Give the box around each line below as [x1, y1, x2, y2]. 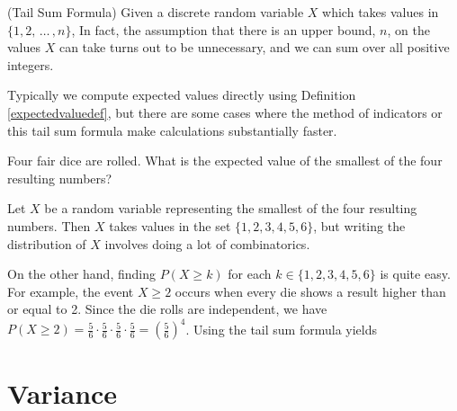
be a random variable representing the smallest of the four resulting [44, 199, 417, 218]
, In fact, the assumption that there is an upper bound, [71, 20, 376, 39]
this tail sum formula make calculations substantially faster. [7, 121, 337, 139]
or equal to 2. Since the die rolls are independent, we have [7, 299, 327, 318]
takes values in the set [109, 216, 231, 235]
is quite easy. [380, 264, 451, 283]
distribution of [7, 234, 86, 253]
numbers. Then [7, 216, 91, 235]
